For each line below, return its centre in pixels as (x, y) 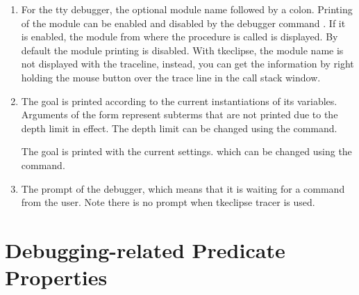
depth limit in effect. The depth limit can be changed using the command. (179, 128)
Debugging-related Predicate (145, 249)
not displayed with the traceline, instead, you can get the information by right (187, 64)
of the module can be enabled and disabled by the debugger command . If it (183, 23)
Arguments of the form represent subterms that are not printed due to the (179, 114)
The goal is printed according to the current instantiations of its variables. (179, 101)
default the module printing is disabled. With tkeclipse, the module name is (182, 50)
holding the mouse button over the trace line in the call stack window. (171, 77)
